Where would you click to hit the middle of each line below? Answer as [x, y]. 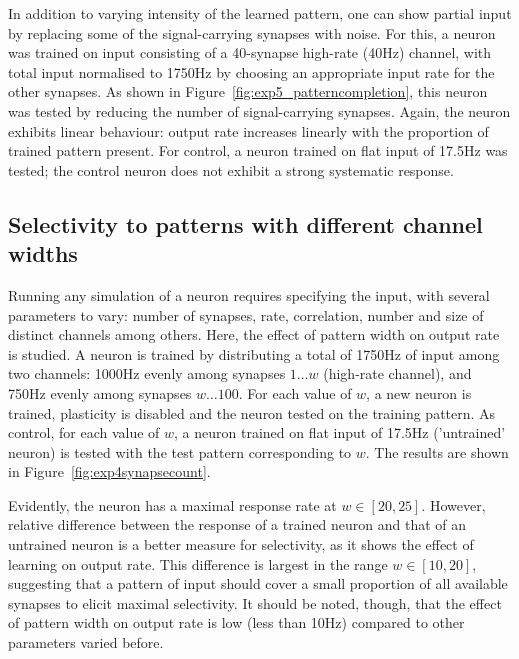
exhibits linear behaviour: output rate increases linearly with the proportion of [248, 130]
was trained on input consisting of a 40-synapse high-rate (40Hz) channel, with [250, 52]
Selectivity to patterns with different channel [245, 223]
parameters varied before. [86, 642]
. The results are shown [437, 451]
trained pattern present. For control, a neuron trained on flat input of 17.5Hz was [258, 150]
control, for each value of [84, 432]
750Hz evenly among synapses [100, 392]
